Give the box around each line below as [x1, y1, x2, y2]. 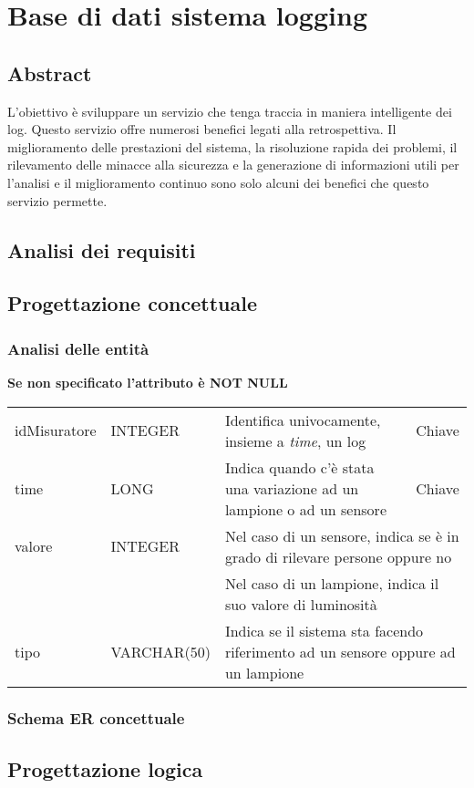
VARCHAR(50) [110, 640, 211, 662]
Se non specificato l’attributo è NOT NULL [7, 372, 288, 391]
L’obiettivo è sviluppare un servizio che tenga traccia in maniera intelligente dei [7, 101, 452, 120]
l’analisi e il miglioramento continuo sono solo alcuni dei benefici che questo [7, 172, 429, 192]
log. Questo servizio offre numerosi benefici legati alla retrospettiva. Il [7, 119, 397, 139]
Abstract [7, 58, 92, 87]
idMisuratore [15, 420, 97, 441]
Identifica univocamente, [224, 409, 381, 430]
